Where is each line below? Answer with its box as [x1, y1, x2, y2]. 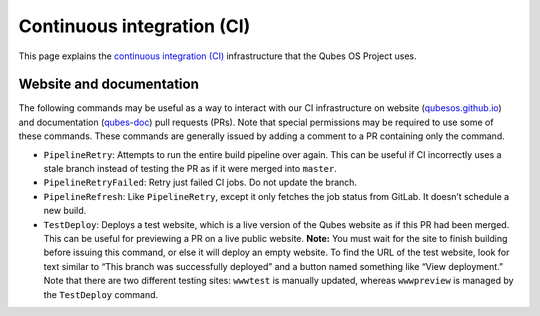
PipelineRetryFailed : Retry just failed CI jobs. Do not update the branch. [43, 176, 358, 189]
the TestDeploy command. [43, 288, 159, 300]
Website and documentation [18, 76, 200, 93]
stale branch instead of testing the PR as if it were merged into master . [43, 163, 337, 175]
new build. [43, 205, 87, 217]
